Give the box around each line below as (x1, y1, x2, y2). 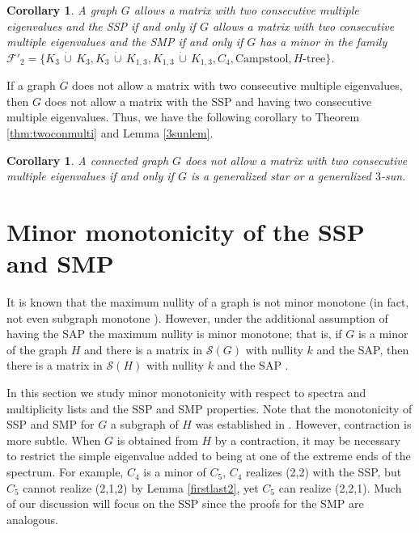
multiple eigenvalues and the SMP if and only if (6, 33, 243, 50)
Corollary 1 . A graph (6, 2, 117, 18)
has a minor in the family (260, 33, 387, 50)
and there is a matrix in (84, 341, 203, 357)
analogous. (6, 510, 58, 527)
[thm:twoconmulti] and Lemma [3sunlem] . (6, 125, 214, 142)
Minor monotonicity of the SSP (6, 214, 365, 247)
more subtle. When (6, 431, 101, 448)
